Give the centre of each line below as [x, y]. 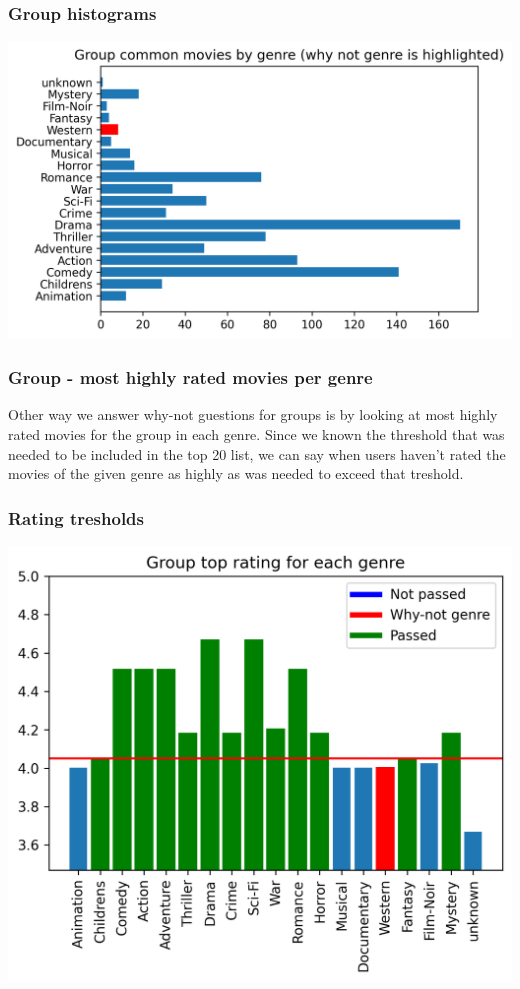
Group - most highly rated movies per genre [190, 377]
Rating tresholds [76, 517]
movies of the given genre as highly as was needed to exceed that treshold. [236, 473]
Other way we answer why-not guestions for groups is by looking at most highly [253, 414]
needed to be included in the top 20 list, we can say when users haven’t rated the [257, 453]
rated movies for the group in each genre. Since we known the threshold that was [256, 433]
